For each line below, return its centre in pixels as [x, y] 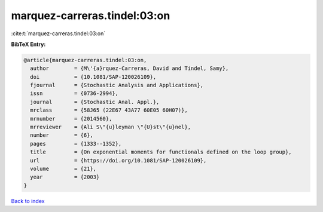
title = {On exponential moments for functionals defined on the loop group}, [161, 152]
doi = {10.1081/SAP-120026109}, [93, 77]
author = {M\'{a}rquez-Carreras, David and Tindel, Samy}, [129, 68]
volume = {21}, [63, 169]
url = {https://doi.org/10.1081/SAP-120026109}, [118, 160]
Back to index [28, 201]
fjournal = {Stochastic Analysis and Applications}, [117, 85]
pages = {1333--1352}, [76, 144]
